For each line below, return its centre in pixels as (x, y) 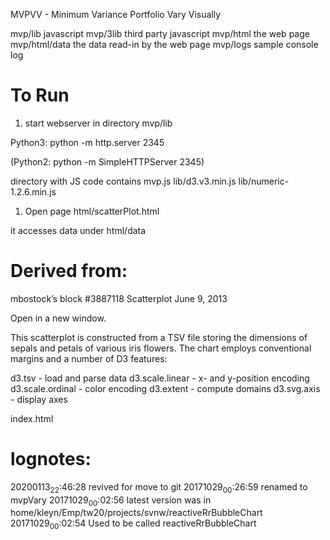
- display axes (39, 399)
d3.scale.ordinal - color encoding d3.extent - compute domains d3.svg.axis (165, 388)
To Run (40, 95)
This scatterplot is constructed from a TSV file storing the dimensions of (159, 337)
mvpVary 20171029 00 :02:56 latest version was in (111, 501)
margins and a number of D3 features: (89, 358)
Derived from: (69, 271)
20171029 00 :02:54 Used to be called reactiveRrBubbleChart (133, 524)
